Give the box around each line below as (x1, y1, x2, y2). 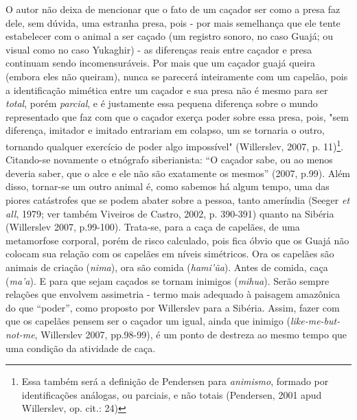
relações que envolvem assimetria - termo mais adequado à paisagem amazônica (5, 287, 341, 301)
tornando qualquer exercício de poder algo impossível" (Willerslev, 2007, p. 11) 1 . (5, 137, 344, 153)
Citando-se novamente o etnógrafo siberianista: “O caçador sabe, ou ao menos (5, 152, 333, 167)
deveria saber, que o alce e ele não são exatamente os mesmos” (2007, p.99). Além (5, 165, 351, 180)
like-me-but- (290, 314, 341, 328)
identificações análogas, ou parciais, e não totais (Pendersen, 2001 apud (21, 387, 322, 401)
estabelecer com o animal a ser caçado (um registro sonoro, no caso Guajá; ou (5, 29, 334, 43)
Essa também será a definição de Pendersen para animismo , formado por (21, 374, 329, 388)
